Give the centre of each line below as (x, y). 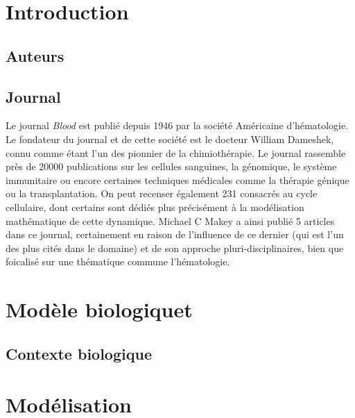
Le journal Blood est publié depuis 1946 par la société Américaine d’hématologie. (177, 125)
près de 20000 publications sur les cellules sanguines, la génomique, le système (171, 166)
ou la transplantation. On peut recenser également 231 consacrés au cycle (162, 193)
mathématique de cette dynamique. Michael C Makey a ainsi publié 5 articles (170, 220)
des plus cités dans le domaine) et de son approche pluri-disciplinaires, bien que (175, 248)
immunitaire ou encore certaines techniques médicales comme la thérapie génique (177, 179)
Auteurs (35, 55)
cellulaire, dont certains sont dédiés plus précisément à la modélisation (155, 207)
